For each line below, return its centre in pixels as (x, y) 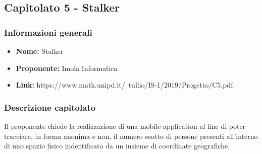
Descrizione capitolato (50, 107)
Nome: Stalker (40, 51)
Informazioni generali (48, 32)
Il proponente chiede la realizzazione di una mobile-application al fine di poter (125, 126)
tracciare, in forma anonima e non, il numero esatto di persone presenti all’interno (131, 136)
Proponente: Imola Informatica (67, 68)
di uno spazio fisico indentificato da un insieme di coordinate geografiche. (117, 146)
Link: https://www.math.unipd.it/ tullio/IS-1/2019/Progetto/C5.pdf (124, 85)
